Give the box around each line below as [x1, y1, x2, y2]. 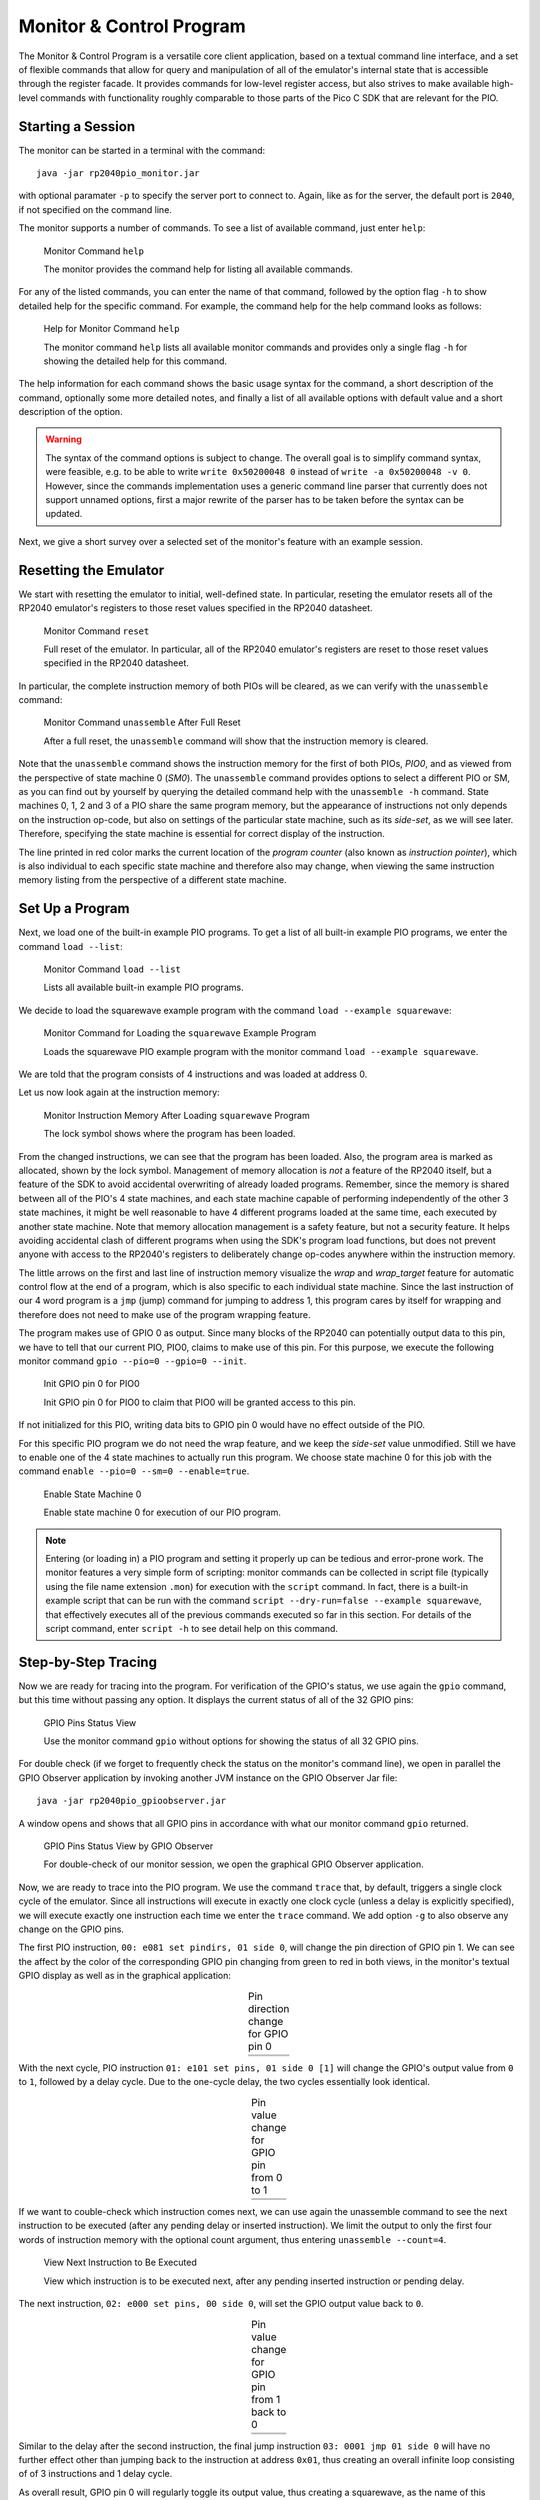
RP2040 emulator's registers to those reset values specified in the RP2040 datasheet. [18, 602, 374, 614]
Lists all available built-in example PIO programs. [43, 981, 244, 994]
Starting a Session [18, 118, 135, 135]
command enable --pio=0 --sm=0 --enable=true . [18, 1465, 250, 1477]
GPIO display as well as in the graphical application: [18, 1970, 232, 1982]
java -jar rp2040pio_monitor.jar [36, 168, 200, 179]
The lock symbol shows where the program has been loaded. [43, 1128, 296, 1140]
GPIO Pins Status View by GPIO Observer [43, 1840, 214, 1852]
